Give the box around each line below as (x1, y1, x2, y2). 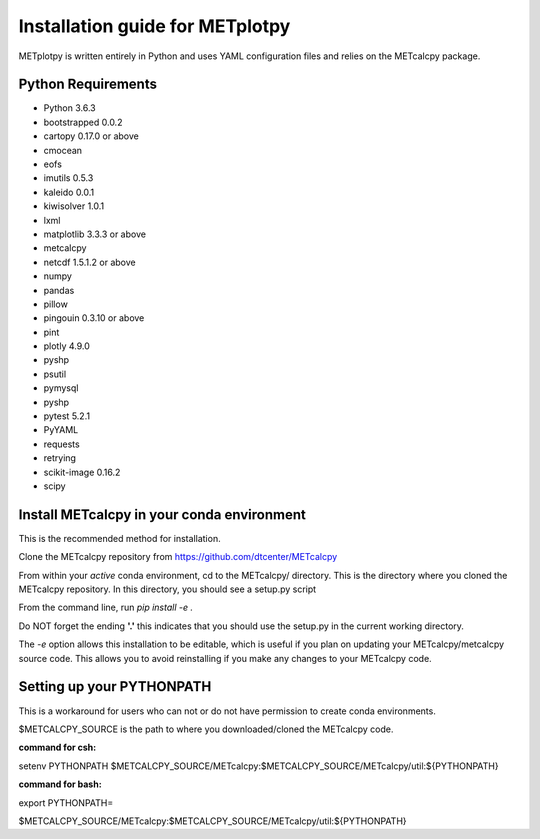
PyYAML (43, 424, 79, 436)
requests (43, 438, 80, 450)
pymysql (43, 382, 79, 394)
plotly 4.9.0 (43, 340, 90, 352)
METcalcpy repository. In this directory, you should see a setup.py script (18, 583, 317, 595)
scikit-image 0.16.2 (43, 466, 121, 478)
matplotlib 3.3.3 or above (43, 228, 147, 240)
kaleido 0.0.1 (43, 186, 95, 198)
